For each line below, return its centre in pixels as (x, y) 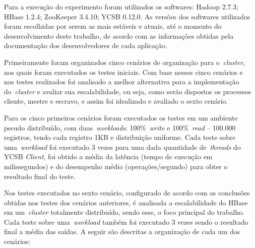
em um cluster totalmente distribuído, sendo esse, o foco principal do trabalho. (124, 212)
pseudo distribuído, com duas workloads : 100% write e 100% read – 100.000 (120, 127)
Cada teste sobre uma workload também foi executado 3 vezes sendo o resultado (126, 221)
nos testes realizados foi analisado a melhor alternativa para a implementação (122, 82)
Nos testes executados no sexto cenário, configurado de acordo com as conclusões (127, 193)
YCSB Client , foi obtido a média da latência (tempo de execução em (108, 156)
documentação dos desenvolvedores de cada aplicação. (86, 45)
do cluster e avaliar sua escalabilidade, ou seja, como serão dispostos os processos (128, 91)
